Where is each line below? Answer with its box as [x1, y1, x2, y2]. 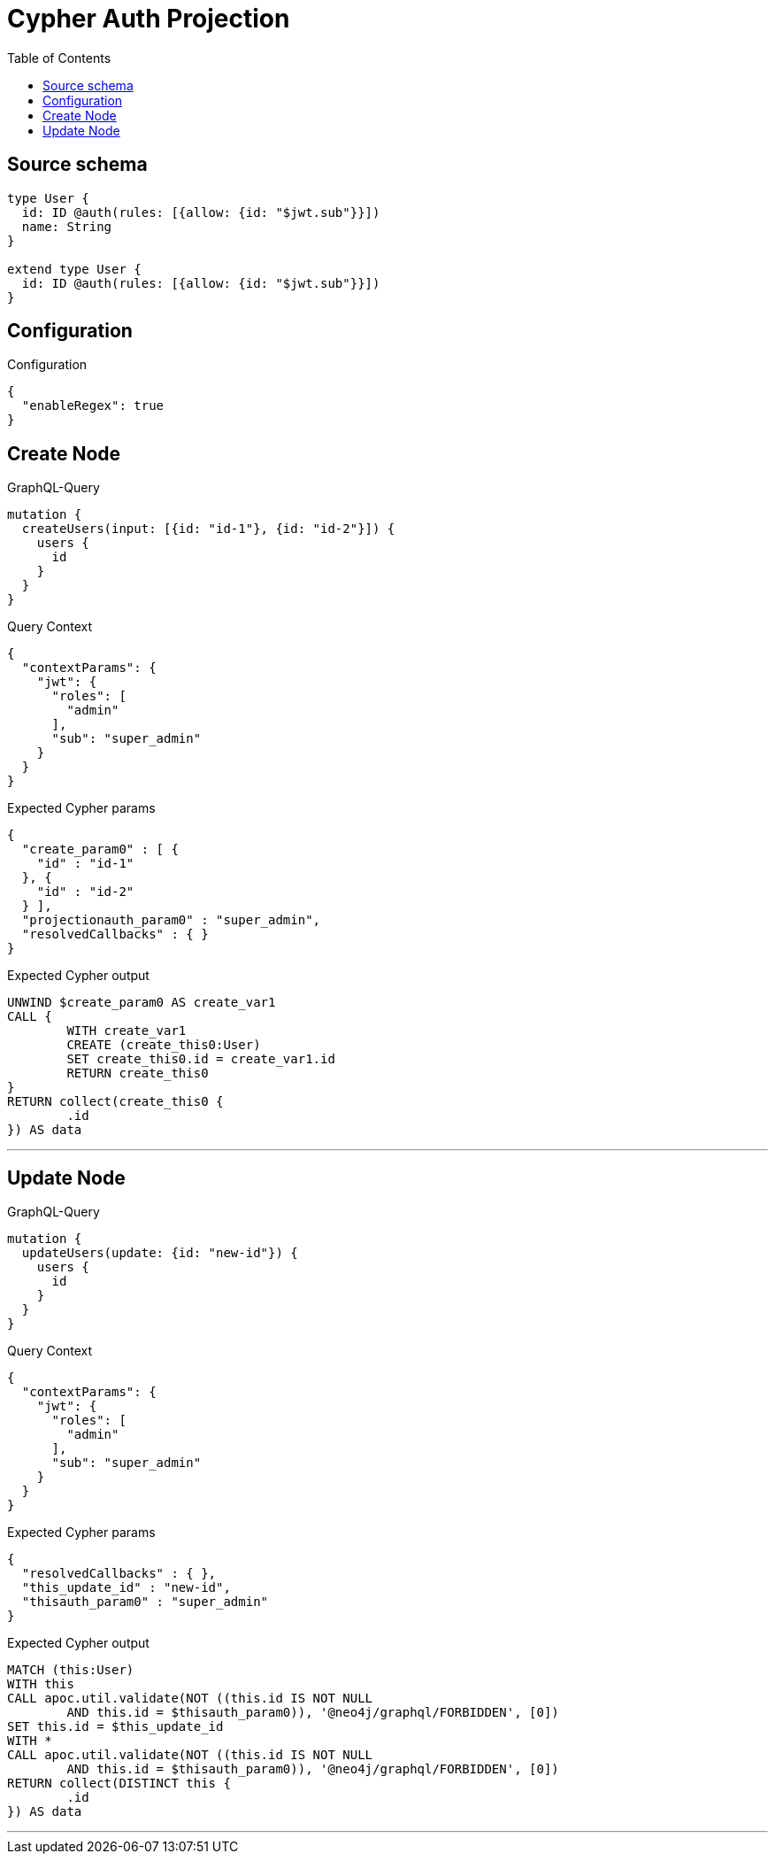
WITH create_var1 [66, 1023, 187, 1039]
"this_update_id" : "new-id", [21, 1580, 231, 1595]
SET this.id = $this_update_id [7, 1719, 224, 1734]
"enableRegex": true [21, 398, 165, 413]
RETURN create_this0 [66, 1066, 209, 1081]
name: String [21, 219, 112, 234]
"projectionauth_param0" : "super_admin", [21, 913, 321, 928]
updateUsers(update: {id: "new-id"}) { [21, 1246, 298, 1261]
